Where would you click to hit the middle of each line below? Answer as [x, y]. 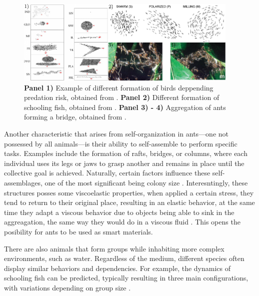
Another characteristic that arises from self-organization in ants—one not [116, 134]
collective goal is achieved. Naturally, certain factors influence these [107, 173]
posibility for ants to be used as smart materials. [78, 231]
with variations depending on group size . [67, 287]
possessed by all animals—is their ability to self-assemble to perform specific [121, 143]
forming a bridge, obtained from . [75, 117]
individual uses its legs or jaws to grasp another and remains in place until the [124, 163]
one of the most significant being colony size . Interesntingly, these [146, 183]
